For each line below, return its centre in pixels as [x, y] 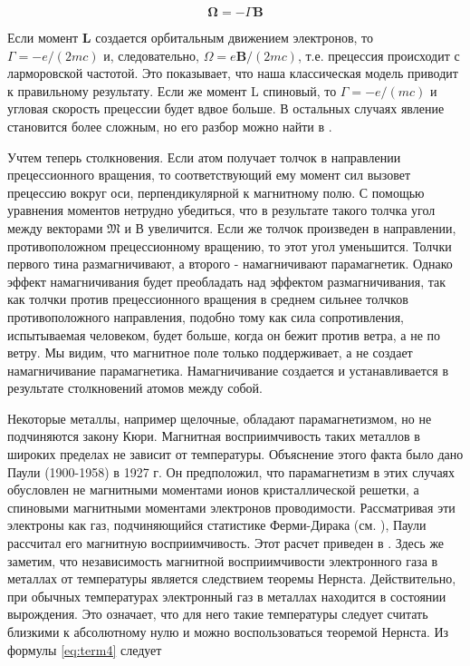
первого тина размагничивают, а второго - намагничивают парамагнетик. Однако [230, 264]
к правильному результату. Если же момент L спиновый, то [172, 90]
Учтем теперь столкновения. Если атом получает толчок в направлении [204, 157]
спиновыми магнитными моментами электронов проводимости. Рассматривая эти [231, 507]
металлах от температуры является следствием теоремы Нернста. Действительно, [232, 578]
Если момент [43, 37]
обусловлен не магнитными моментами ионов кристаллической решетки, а [213, 490]
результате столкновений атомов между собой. [135, 388]
